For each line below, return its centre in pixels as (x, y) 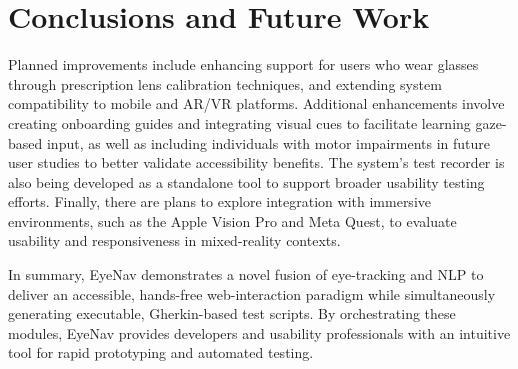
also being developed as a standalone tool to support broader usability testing (246, 181)
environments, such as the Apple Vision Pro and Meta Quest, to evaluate (232, 220)
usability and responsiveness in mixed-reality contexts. (174, 240)
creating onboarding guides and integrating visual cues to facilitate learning (239, 122)
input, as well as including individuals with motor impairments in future (268, 142)
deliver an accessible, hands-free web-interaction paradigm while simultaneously (252, 293)
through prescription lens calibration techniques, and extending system (225, 83)
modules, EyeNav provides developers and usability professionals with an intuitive (259, 332)
